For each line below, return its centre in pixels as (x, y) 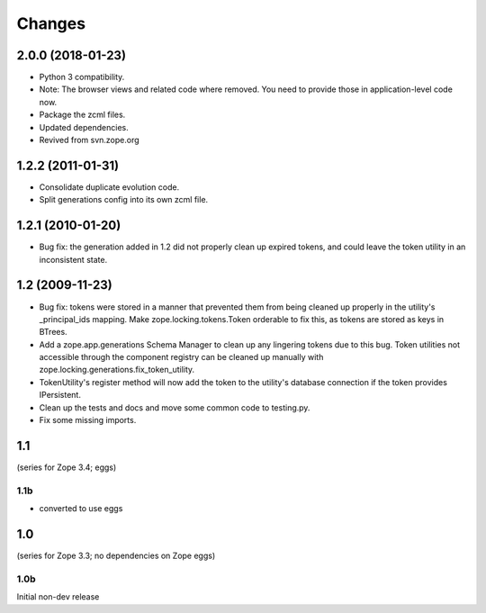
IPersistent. (60, 395)
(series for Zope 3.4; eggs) (67, 467)
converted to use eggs (81, 509)
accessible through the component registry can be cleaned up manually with (181, 357)
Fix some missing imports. (88, 420)
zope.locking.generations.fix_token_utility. (117, 370)
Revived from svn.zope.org (89, 140)
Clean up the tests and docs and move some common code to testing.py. (175, 407)
